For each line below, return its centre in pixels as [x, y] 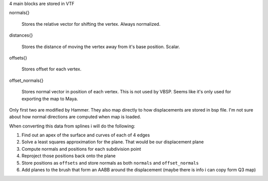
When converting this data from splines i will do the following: [72, 126]
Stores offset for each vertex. [52, 69]
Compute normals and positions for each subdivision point [81, 149]
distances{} [21, 35]
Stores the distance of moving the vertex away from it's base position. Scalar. [101, 47]
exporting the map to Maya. [50, 99]
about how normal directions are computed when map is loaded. [75, 117]
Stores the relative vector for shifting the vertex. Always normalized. [91, 24]
